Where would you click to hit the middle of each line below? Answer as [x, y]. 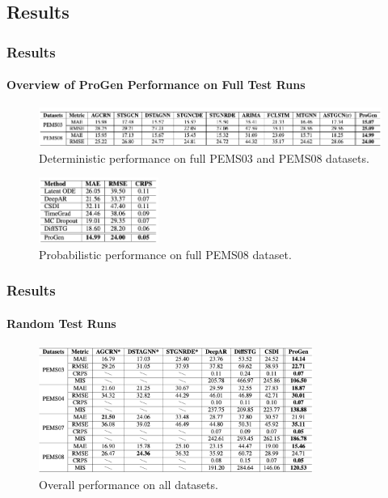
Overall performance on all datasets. [129, 484]
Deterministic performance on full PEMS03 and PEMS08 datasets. [204, 157]
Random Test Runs [61, 323]
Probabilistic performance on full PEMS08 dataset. [165, 254]
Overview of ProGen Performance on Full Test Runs [156, 85]
